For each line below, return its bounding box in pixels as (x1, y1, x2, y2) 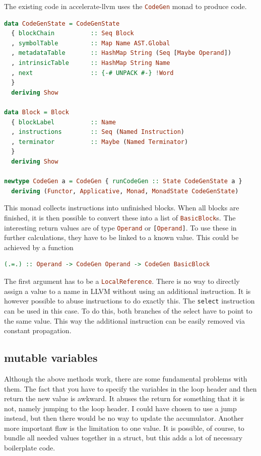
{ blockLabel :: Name (11, 118, 116, 126)
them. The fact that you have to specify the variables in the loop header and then (4, 383, 257, 394)
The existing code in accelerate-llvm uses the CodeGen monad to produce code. (4, 1, 247, 11)
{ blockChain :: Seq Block (11, 30, 134, 37)
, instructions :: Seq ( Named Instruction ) (11, 128, 185, 136)
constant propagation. (4, 325, 72, 336)
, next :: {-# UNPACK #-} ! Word (11, 69, 174, 77)
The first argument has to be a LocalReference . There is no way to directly (4, 276, 240, 286)
